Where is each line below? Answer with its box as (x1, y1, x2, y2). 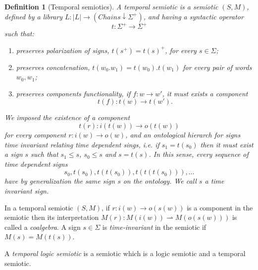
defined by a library (4, 11, 63, 21)
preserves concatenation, (16, 62, 90, 72)
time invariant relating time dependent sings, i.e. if (4, 139, 159, 149)
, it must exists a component (162, 88, 248, 98)
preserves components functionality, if (16, 88, 131, 98)
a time (205, 176, 224, 186)
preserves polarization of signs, (16, 45, 109, 55)
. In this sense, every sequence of (149, 149, 249, 159)
